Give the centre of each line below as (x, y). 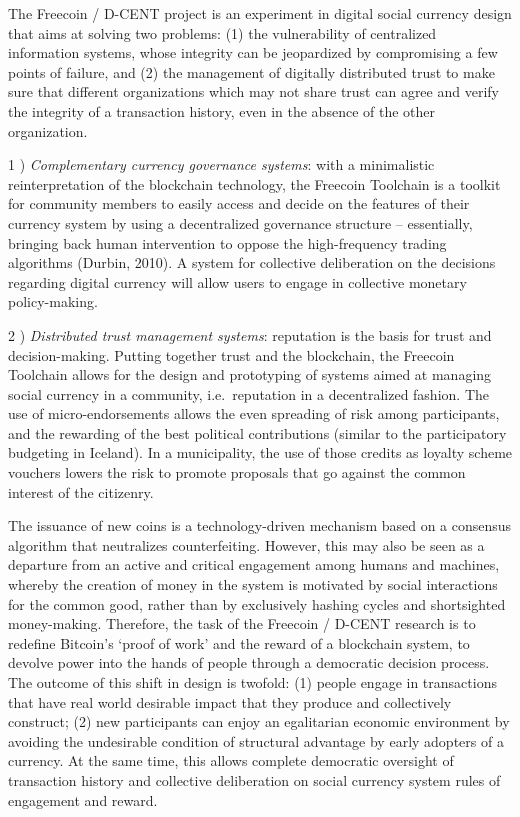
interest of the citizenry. (81, 491)
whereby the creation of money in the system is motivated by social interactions (253, 584)
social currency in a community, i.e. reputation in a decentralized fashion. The (248, 393)
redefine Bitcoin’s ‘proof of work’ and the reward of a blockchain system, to (239, 642)
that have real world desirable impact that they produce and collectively (230, 701)
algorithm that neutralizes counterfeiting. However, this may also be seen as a (246, 544)
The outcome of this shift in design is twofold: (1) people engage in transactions (252, 682)
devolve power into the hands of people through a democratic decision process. (249, 662)
